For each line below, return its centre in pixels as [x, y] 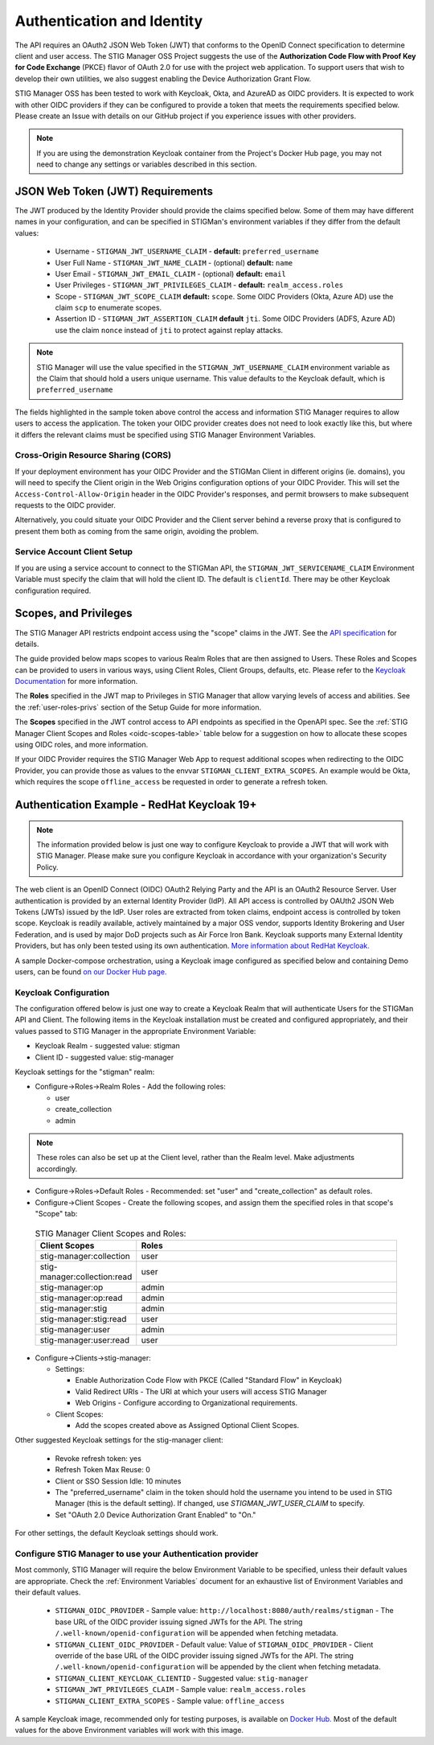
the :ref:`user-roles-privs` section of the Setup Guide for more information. [138, 707]
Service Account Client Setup [74, 552]
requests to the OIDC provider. [65, 505]
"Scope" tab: [56, 1213]
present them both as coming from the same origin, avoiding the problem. [137, 531]
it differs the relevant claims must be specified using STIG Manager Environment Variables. [166, 434]
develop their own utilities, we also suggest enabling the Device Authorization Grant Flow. [163, 78]
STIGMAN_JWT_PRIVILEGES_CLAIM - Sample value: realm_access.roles [180, 1689]
